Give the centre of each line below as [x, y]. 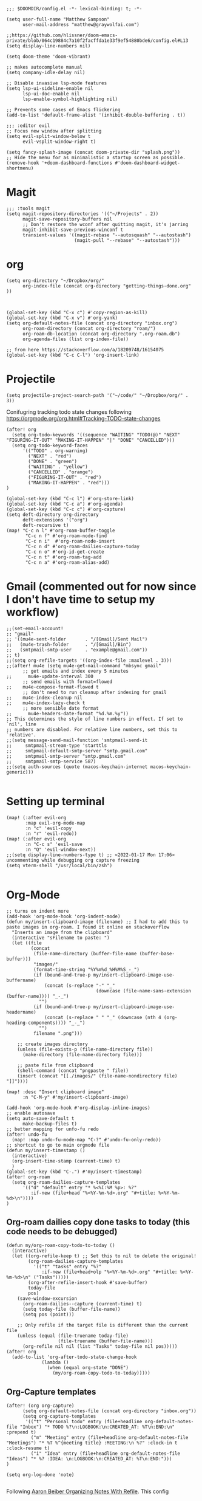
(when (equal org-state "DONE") [88, 1368]
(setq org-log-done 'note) [40, 1475]
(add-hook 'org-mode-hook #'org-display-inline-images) [78, 1108]
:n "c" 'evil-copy [48, 828]
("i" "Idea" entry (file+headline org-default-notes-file [106, 1454]
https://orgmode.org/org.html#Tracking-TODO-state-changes [83, 418]
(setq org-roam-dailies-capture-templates [66, 1182]
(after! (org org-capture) [40, 1406]
